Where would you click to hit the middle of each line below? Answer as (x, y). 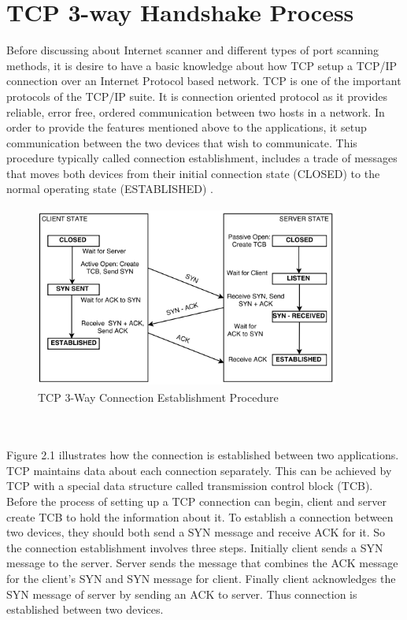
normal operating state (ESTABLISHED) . (110, 189)
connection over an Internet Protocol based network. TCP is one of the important (204, 81)
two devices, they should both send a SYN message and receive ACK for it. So (196, 532)
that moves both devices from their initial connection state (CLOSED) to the (193, 173)
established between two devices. (85, 609)
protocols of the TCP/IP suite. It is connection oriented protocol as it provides (197, 96)
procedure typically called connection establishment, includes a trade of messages (202, 158)
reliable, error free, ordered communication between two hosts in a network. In (196, 111)
